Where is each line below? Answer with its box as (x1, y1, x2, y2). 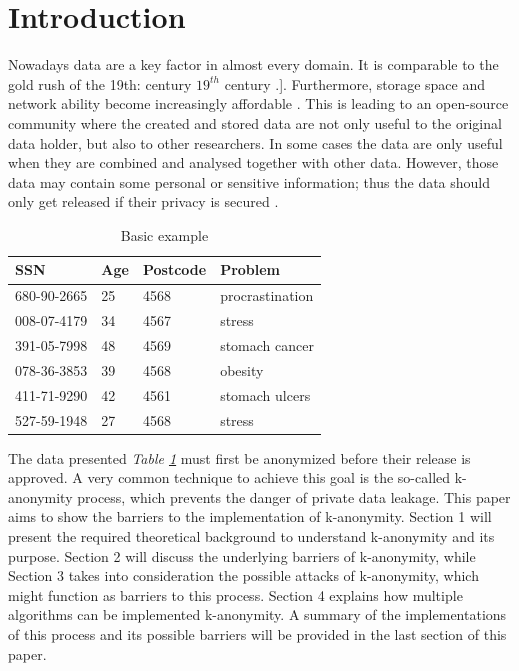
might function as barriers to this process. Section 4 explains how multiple (8, 584, 463, 605)
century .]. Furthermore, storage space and (224, 73, 485, 94)
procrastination (220, 285, 314, 306)
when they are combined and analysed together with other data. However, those (8, 152, 499, 173)
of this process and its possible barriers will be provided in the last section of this (8, 623, 507, 644)
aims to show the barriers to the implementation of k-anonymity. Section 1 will (8, 506, 492, 527)
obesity (220, 359, 264, 380)
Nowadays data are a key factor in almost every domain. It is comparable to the (8, 54, 499, 75)
